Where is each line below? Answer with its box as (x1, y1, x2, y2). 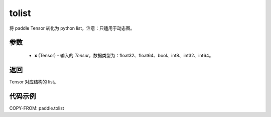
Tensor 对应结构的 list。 (9, 78, 59, 85)
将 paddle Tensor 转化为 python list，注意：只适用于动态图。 (9, 25, 135, 31)
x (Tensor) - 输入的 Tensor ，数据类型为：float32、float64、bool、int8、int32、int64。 (34, 52, 214, 58)
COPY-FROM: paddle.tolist (9, 105, 65, 111)
